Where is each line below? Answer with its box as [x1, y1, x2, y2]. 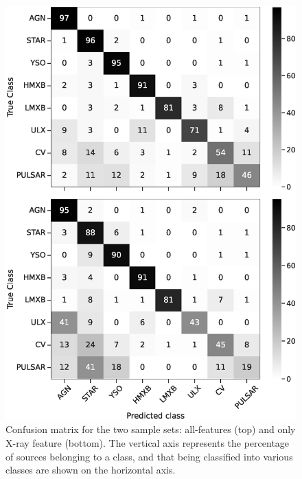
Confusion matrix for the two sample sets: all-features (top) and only [5, 422, 296, 436]
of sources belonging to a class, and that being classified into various [5, 449, 293, 463]
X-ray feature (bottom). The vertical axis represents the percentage [5, 436, 290, 450]
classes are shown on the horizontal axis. [5, 463, 176, 477]
